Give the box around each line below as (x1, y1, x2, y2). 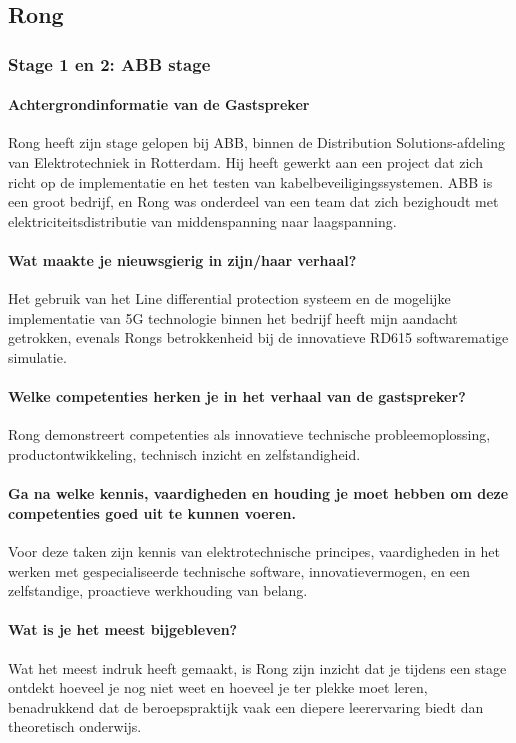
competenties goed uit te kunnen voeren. (8, 502, 296, 523)
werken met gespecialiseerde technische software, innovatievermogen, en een (8, 560, 470, 581)
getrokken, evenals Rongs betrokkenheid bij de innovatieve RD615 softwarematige (8, 327, 509, 348)
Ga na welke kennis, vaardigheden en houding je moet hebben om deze (8, 483, 509, 504)
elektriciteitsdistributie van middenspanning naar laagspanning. (8, 210, 397, 231)
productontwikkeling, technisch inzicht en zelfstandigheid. (8, 443, 361, 464)
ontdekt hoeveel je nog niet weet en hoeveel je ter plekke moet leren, (8, 677, 428, 698)
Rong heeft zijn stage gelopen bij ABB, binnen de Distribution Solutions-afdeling (8, 132, 505, 153)
